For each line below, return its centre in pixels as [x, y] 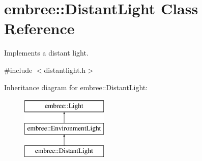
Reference [39, 28]
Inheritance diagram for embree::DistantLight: [76, 87]
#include [18, 70]
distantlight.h [65, 70]
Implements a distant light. [46, 53]
